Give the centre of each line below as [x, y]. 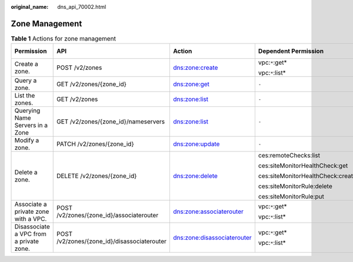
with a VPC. [31, 219]
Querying [27, 110]
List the [25, 96]
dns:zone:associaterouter [209, 211]
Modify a [27, 140]
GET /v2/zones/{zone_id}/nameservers [110, 122]
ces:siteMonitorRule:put [291, 197]
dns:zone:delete [195, 176]
